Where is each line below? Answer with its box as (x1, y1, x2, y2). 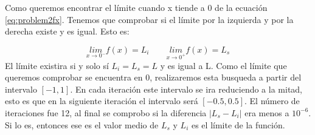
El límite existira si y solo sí (5, 59, 109, 71)
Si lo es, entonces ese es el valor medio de (5, 118, 159, 131)
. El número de (244, 94, 300, 107)
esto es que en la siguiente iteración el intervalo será (5, 94, 198, 107)
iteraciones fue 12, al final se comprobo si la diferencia (5, 106, 207, 119)
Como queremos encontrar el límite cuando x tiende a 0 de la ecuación (5, 1, 268, 13)
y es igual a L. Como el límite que (160, 59, 287, 71)
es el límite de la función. (191, 118, 285, 131)
